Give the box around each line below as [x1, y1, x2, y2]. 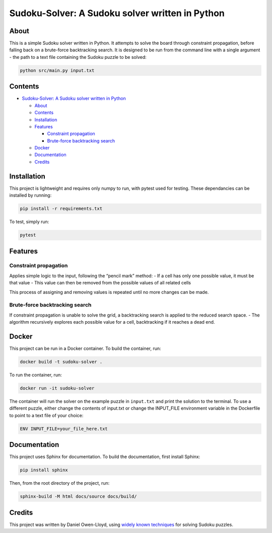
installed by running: [9, 192, 52, 198]
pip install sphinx [20, 467, 68, 473]
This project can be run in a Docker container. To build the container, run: [9, 345, 161, 352]
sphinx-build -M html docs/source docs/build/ [20, 494, 137, 499]
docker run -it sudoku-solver [20, 386, 95, 391]
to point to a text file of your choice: [9, 412, 84, 418]
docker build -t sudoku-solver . [20, 359, 103, 365]
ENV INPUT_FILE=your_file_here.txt [20, 426, 108, 431]
